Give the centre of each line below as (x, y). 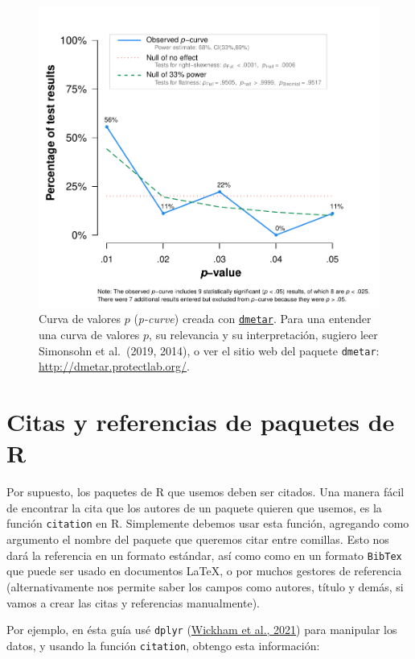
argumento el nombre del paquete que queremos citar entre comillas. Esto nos (198, 539)
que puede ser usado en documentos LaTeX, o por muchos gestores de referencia (204, 571)
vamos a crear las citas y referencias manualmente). (134, 602)
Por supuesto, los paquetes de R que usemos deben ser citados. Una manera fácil (205, 492)
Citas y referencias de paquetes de (201, 422)
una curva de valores (89, 335)
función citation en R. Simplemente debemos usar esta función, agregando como (208, 523)
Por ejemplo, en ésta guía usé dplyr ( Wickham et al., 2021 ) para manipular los (202, 630)
